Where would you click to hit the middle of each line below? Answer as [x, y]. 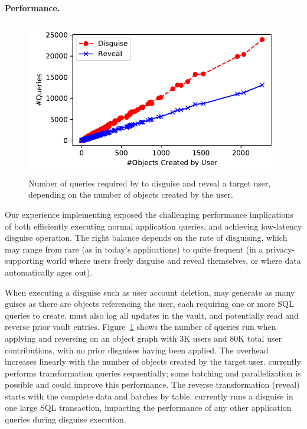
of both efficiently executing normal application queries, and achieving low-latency [153, 226]
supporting [24, 261]
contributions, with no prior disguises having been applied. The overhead [137, 350]
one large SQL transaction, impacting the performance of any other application [148, 407]
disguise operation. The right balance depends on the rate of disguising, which [146, 238]
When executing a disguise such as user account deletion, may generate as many [150, 292]
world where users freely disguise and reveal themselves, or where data [174, 261]
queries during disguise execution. [66, 419]
